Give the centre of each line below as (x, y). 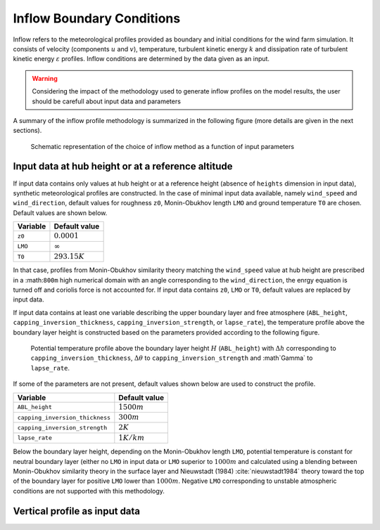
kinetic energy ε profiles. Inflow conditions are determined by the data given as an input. (141, 59)
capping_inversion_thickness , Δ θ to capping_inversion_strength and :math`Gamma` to (172, 358)
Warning (45, 78)
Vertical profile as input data (77, 511)
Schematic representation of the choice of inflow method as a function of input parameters (163, 146)
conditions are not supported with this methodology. (89, 491)
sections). (27, 131)
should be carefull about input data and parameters (106, 101)
